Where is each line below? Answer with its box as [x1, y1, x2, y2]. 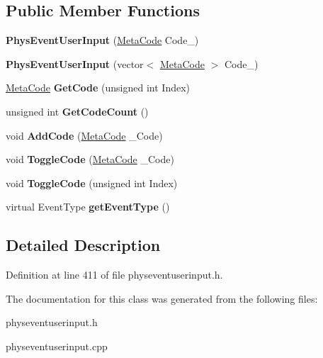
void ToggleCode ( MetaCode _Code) [6, 152, 174, 167]
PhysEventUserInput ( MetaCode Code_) [6, 33, 199, 47]
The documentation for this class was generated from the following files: [6, 291, 318, 306]
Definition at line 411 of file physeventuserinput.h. [6, 267, 223, 282]
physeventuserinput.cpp [6, 338, 108, 353]
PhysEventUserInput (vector [6, 56, 144, 71]
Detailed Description [6, 234, 161, 256]
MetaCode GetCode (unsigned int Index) [6, 80, 191, 95]
